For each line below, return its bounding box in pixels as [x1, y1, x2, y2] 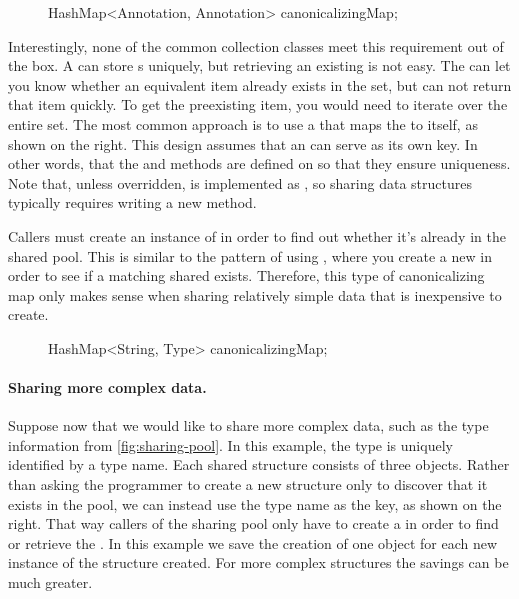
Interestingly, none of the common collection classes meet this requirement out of [8, 35, 504, 56]
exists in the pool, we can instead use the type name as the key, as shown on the [8, 493, 502, 514]
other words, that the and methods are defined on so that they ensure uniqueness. [8, 153, 511, 174]
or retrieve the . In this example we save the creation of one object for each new [8, 532, 498, 553]
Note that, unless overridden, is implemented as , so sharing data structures [8, 172, 472, 193]
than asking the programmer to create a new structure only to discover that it [8, 474, 488, 495]
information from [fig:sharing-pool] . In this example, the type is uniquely [8, 434, 453, 455]
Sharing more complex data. [8, 377, 207, 398]
